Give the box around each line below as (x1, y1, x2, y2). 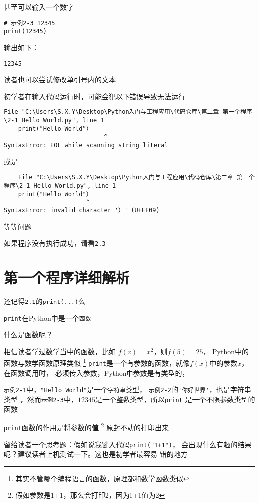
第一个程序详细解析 (4, 267, 130, 287)
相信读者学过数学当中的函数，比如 (4, 346, 116, 356)
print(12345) (4, 28, 47, 35)
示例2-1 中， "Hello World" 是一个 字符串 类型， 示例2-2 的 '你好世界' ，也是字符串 (4, 384, 251, 395)
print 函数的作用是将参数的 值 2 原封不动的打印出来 (4, 421, 169, 432)
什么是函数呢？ (4, 329, 53, 340)
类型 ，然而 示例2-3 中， (4, 394, 78, 404)
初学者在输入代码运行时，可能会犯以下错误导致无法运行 (4, 91, 185, 101)
